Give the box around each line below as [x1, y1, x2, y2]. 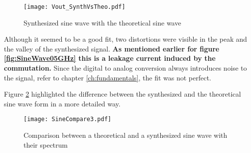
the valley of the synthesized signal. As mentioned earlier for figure [4, 43, 220, 53]
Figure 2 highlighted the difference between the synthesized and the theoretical [4, 89, 241, 99]
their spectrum [24, 139, 68, 150]
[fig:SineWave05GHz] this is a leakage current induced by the [4, 53, 216, 63]
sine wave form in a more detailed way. [4, 98, 121, 108]
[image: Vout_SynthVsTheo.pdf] [24, 3, 125, 10]
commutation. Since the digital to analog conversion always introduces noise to [4, 63, 247, 73]
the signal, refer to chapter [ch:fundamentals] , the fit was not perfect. [4, 72, 211, 82]
